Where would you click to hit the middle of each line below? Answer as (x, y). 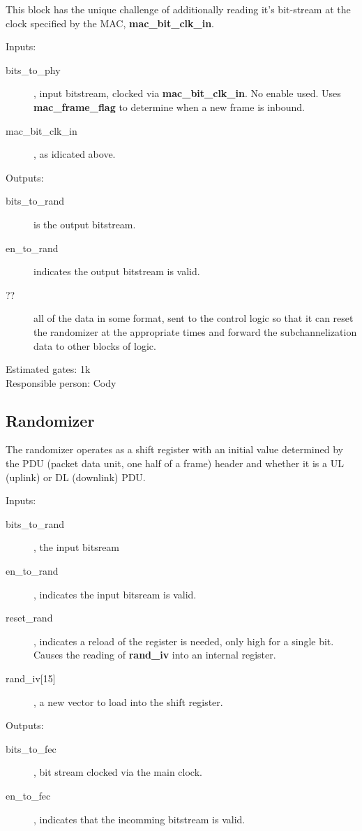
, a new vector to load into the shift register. (128, 701)
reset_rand (29, 618)
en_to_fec (28, 795)
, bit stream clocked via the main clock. (118, 772)
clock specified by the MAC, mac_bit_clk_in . (110, 23)
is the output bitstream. (85, 224)
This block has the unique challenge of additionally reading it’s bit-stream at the (178, 9)
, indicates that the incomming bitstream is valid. (139, 819)
